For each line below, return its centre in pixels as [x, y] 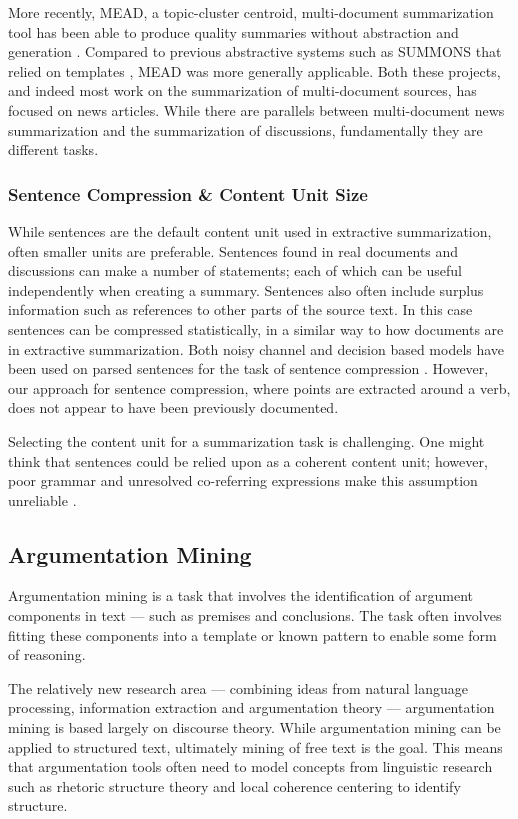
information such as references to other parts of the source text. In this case [240, 309]
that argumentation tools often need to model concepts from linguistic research [250, 766]
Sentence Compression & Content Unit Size [188, 193]
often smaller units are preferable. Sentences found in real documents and [233, 250]
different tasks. [53, 149]
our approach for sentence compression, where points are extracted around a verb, [259, 387]
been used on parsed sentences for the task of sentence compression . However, [248, 368]
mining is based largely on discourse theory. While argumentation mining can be [254, 727]
